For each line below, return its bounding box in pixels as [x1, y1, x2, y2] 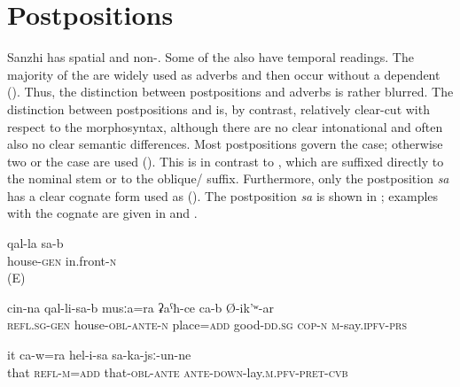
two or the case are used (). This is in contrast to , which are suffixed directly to [7, 151, 444, 170]
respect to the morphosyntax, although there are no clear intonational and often [7, 117, 443, 135]
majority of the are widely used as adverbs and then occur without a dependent [7, 65, 441, 83]
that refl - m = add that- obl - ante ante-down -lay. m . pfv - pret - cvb [7, 362, 348, 381]
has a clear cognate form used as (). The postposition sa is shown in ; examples [7, 186, 439, 205]
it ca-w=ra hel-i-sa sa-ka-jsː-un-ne [7, 345, 191, 364]
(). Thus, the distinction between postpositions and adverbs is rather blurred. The [7, 82, 454, 101]
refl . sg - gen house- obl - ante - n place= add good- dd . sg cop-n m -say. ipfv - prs [7, 315, 407, 334]
